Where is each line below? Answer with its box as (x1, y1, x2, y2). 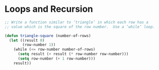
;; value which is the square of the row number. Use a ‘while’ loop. (4, 24, 155, 29)
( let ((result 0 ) (9, 38, 45, 43)
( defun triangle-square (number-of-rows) (4, 33, 91, 38)
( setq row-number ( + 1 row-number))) (17, 56, 96, 61)
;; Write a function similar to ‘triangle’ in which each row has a (4, 20, 149, 25)
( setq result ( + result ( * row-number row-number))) (17, 52, 129, 57)
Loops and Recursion (4, 3, 93, 15)
